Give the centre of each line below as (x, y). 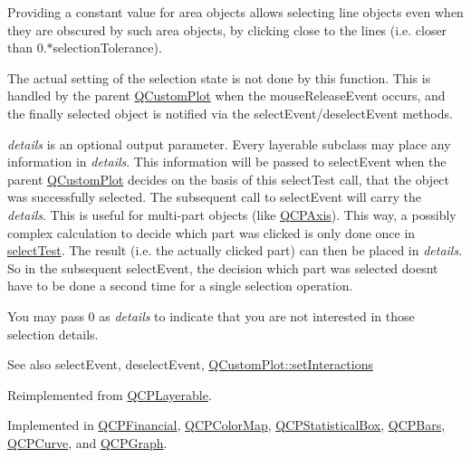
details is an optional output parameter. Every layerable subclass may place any (229, 143)
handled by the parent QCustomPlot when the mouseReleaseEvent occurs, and (226, 95)
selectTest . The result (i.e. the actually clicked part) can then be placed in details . (235, 250)
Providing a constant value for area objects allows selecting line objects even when (235, 12)
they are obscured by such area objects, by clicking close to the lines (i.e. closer (227, 29)
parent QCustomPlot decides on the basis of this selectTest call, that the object (229, 179)
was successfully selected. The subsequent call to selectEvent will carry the (214, 197)
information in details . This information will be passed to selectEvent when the (227, 162)
